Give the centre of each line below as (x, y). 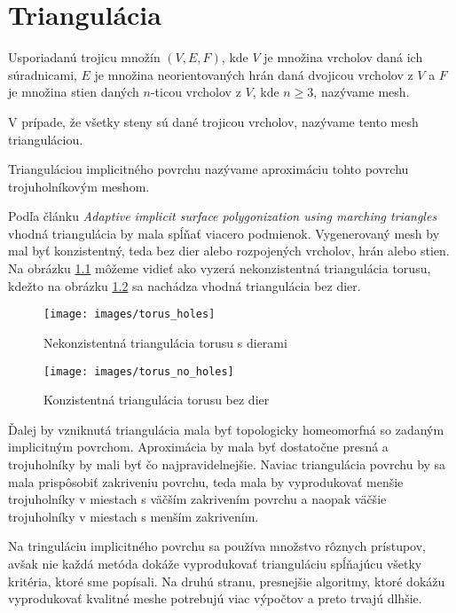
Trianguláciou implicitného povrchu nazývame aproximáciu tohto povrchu (208, 169)
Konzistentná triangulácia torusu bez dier (157, 400)
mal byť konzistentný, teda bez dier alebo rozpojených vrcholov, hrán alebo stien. (229, 251)
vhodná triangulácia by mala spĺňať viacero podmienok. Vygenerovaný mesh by (224, 233)
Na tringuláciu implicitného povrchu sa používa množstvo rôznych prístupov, (217, 546)
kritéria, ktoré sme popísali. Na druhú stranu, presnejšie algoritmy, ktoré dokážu (227, 581)
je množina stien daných (74, 92)
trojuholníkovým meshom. (79, 186)
